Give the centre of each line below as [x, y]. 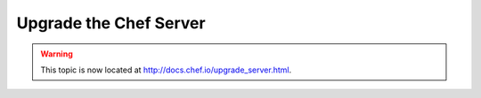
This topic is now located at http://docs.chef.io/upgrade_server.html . [166, 70]
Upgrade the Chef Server [111, 23]
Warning [57, 54]
